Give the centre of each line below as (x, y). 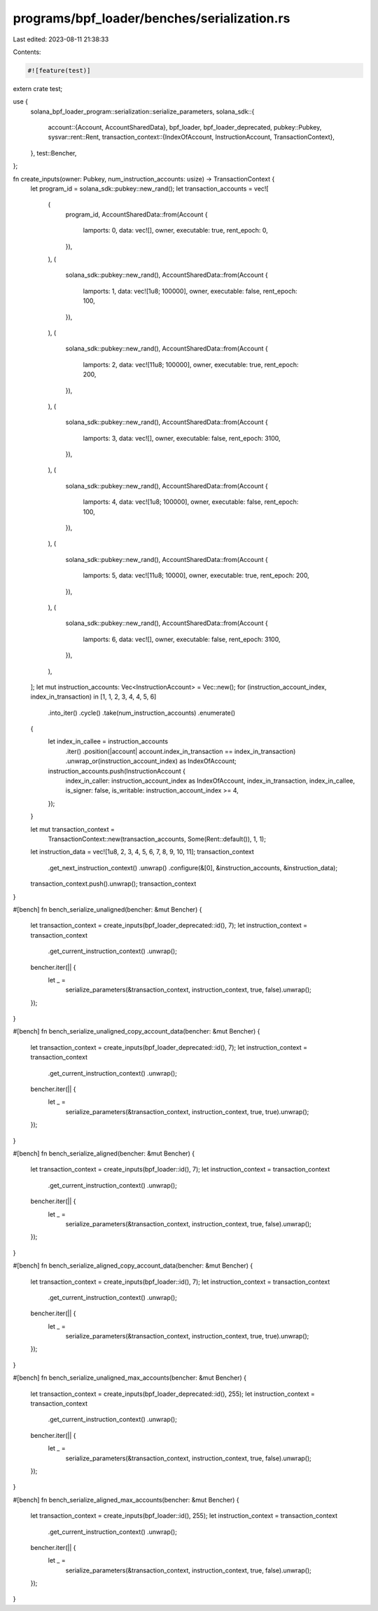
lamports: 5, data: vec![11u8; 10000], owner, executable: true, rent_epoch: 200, (196, 575)
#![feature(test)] (59, 70)
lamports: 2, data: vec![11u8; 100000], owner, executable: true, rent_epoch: (191, 364)
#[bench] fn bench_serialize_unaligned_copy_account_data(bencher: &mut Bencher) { (136, 1031)
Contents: (27, 52)
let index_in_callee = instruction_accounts (108, 741)
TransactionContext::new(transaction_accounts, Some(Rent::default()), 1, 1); (157, 839)
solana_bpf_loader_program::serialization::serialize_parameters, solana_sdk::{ (142, 111)
